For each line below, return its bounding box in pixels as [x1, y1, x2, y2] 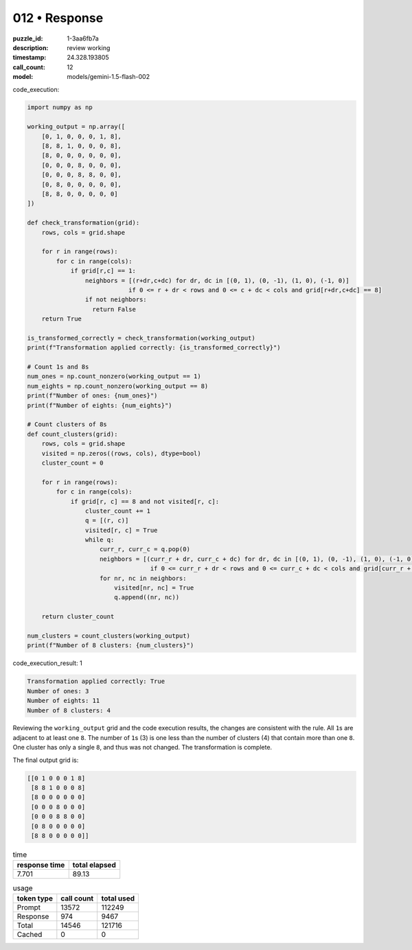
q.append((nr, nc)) [113, 594, 180, 601]
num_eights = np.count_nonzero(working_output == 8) [27, 382, 209, 390]
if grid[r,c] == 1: [70, 267, 137, 275]
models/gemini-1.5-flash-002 [67, 73, 150, 81]
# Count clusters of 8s [27, 421, 108, 428]
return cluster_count [41, 613, 115, 621]
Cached [16, 929, 43, 939]
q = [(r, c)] [84, 517, 129, 524]
